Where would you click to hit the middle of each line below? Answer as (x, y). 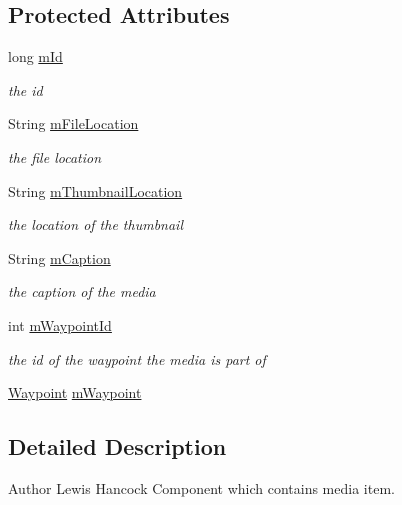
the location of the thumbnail (95, 224)
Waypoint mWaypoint (75, 392)
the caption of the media (82, 291)
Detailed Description (117, 446)
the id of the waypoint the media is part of (137, 358)
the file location (55, 156)
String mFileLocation (73, 123)
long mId (35, 56)
